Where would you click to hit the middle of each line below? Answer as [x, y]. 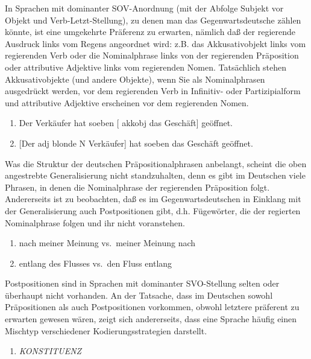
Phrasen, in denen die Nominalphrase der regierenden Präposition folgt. [137, 187]
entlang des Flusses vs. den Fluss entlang [96, 263]
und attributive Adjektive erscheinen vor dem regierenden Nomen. [127, 102]
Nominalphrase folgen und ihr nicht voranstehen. [95, 222]
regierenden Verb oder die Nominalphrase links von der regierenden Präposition [152, 55]
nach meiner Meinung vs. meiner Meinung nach [107, 243]
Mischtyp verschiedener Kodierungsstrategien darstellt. [106, 330]
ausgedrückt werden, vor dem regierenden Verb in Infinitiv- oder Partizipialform [153, 91]
